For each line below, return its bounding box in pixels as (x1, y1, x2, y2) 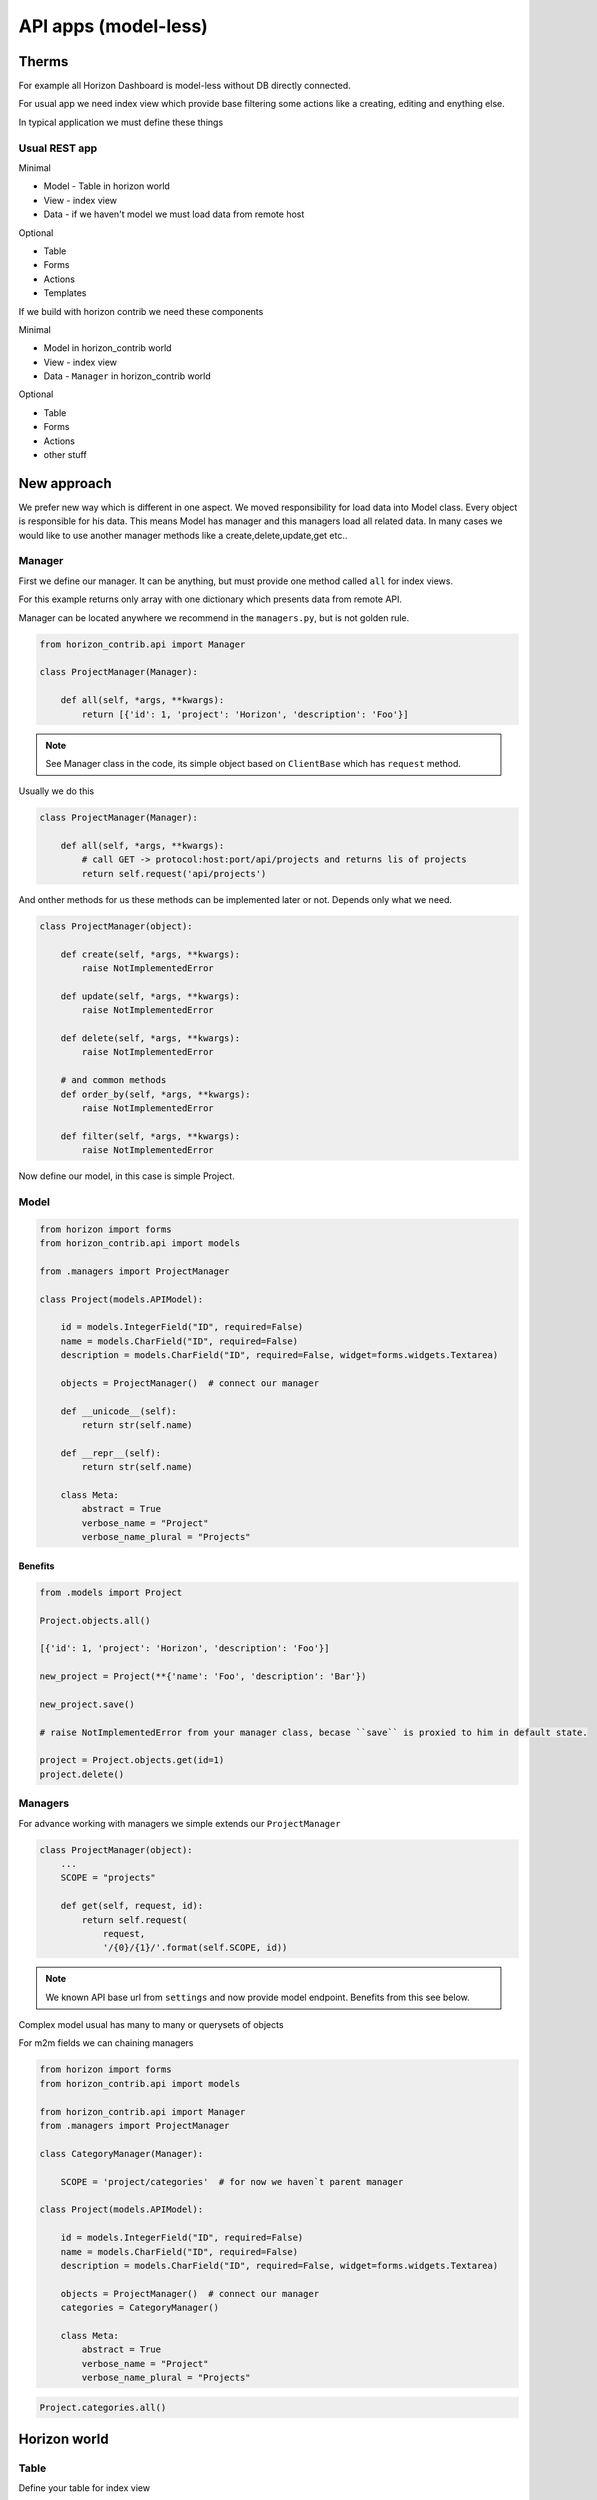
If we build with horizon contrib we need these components (18, 305, 264, 317)
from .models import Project (39, 1586, 183, 1598)
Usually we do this (18, 785, 95, 797)
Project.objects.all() (39, 1615, 151, 1626)
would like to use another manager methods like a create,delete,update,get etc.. (18, 529, 348, 541)
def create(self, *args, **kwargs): (60, 948, 240, 960)
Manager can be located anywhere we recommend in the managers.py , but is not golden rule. (18, 611, 410, 624)
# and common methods (60, 1075, 167, 1086)
